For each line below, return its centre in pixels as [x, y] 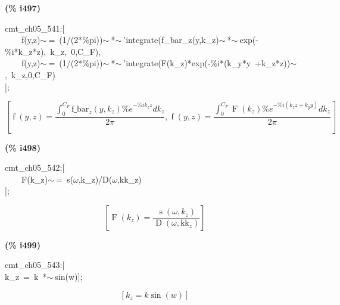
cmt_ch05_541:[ [35, 28]
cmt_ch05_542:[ [35, 167]
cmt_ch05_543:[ [35, 265]
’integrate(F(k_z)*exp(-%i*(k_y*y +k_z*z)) [207, 63]
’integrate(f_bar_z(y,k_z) [171, 40]
